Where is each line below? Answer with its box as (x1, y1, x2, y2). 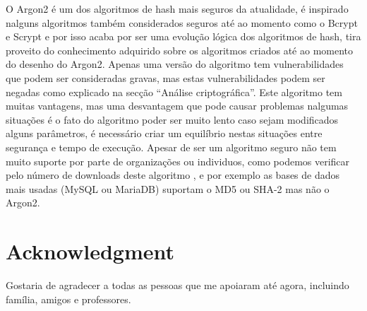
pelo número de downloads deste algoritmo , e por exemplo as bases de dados (6, 168, 340, 182)
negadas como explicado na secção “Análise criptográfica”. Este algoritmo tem (6, 84, 342, 99)
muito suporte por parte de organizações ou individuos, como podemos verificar (6, 153, 350, 168)
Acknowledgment (6, 237, 174, 266)
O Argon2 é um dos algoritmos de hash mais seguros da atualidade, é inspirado (6, 1, 349, 16)
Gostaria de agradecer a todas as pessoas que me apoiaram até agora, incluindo (6, 278, 349, 293)
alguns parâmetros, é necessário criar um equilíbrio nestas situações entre (6, 126, 323, 141)
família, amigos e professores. (6, 291, 131, 306)
